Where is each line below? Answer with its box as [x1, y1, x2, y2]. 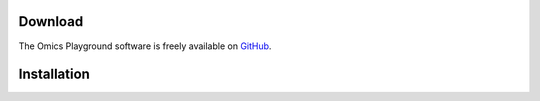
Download [18, 13, 84, 30]
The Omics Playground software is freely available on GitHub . [18, 40, 272, 52]
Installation [18, 66, 90, 83]
